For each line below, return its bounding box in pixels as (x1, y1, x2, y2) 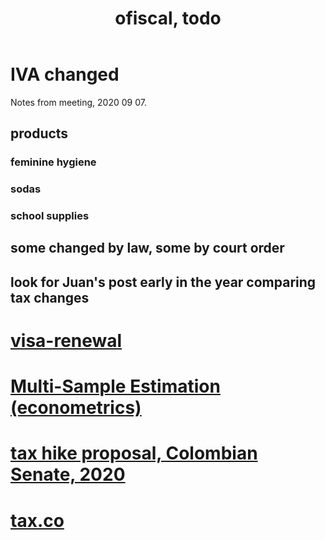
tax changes (10, 289, 90, 306)
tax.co (10, 509, 65, 532)
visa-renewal (10, 330, 123, 352)
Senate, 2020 (10, 463, 126, 486)
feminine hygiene (10, 155, 97, 169)
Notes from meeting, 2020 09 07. (10, 96, 147, 108)
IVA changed (10, 63, 120, 86)
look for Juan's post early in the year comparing (10, 273, 317, 291)
